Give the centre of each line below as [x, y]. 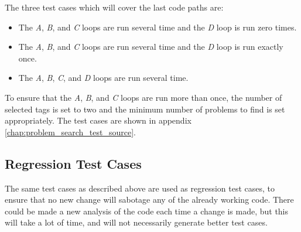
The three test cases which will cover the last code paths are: [114, 7]
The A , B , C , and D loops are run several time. [103, 78]
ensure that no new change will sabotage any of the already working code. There [149, 199]
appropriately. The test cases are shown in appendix [98, 120]
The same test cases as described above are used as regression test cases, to [140, 188]
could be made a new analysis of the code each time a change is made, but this [147, 211]
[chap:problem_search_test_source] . [70, 132]
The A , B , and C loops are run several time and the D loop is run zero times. [158, 27]
